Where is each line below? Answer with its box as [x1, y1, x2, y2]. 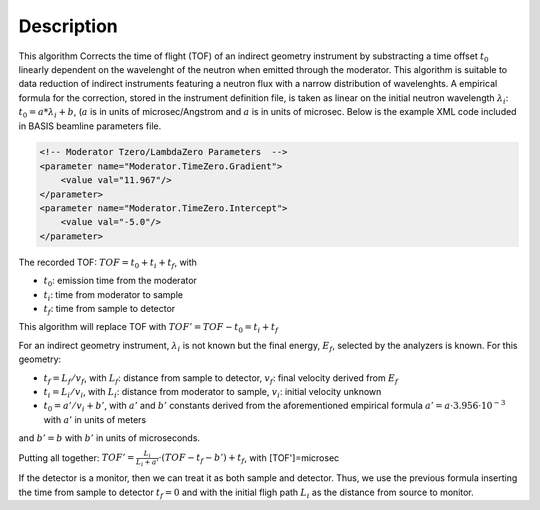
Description [18, 15, 119, 37]
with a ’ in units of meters [43, 413, 147, 425]
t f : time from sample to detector [43, 302, 176, 317]
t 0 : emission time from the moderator [43, 275, 197, 289]
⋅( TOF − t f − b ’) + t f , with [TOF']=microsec [158, 451, 340, 466]
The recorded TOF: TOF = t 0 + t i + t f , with [18, 256, 197, 270]
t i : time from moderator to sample [43, 288, 184, 303]
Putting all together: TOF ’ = [18, 451, 135, 464]
